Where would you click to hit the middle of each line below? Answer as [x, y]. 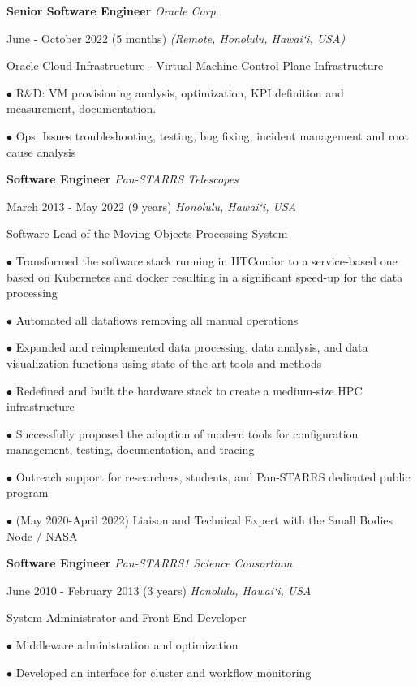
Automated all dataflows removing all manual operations [157, 319]
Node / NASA [42, 535]
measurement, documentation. [82, 108]
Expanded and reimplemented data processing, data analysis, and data [192, 347]
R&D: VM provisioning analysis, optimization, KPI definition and [180, 92]
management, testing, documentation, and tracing [131, 449]
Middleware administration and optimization [127, 645]
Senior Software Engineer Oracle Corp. [113, 11]
